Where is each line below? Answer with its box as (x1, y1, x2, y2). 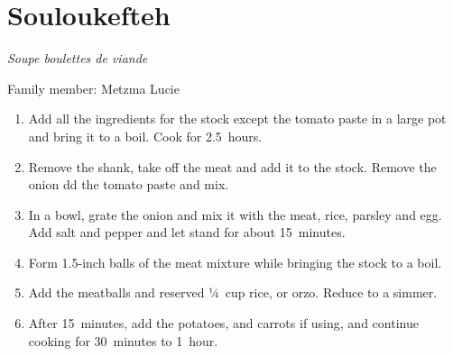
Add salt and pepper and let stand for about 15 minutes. (28, 223, 346, 242)
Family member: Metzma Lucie (7, 78, 180, 97)
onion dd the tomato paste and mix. (28, 175, 229, 194)
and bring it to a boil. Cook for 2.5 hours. (28, 126, 263, 145)
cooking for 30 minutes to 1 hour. (28, 331, 218, 350)
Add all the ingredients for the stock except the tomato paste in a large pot (28, 109, 447, 128)
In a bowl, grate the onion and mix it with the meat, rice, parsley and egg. (28, 205, 442, 224)
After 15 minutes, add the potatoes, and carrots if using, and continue (28, 314, 419, 333)
